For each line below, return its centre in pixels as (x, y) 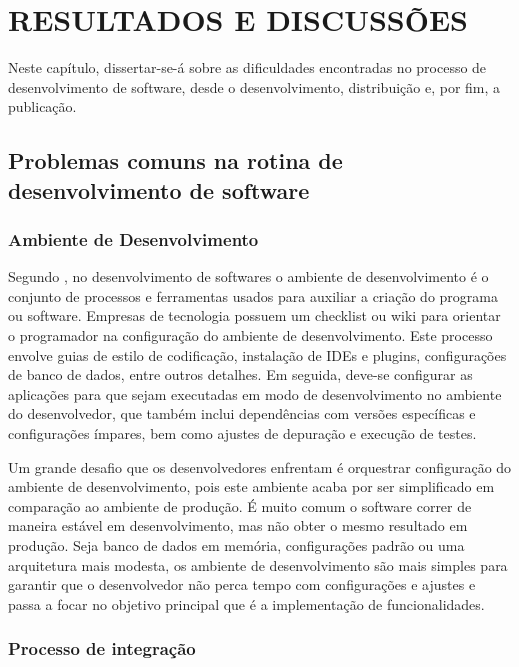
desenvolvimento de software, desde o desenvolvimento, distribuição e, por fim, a (254, 86)
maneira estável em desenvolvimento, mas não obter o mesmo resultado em (238, 525)
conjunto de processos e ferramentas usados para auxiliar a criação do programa (253, 295)
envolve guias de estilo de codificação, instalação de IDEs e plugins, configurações (257, 354)
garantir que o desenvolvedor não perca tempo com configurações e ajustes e (242, 584)
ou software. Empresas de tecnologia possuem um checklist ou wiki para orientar (254, 315)
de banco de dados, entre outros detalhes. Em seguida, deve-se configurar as (240, 374)
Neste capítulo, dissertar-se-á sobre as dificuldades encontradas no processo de (247, 67)
